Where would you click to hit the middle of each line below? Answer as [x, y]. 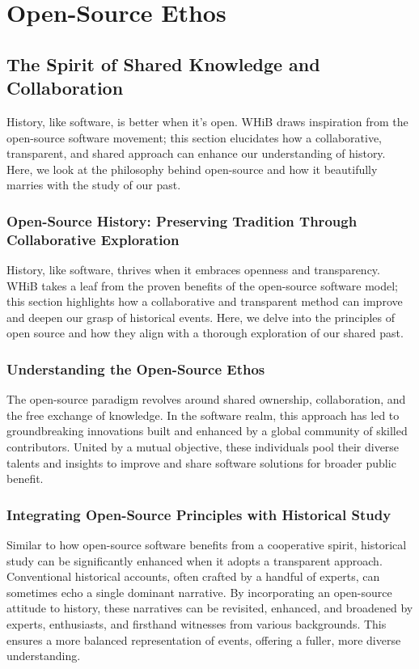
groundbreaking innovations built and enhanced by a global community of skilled [207, 431]
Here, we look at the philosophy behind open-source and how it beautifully [192, 169]
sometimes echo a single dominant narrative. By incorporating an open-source [199, 592]
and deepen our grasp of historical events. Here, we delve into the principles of [201, 317]
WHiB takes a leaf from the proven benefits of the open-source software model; [203, 285]
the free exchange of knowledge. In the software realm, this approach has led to [203, 415]
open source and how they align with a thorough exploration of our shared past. [205, 333]
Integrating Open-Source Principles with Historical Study [199, 514]
